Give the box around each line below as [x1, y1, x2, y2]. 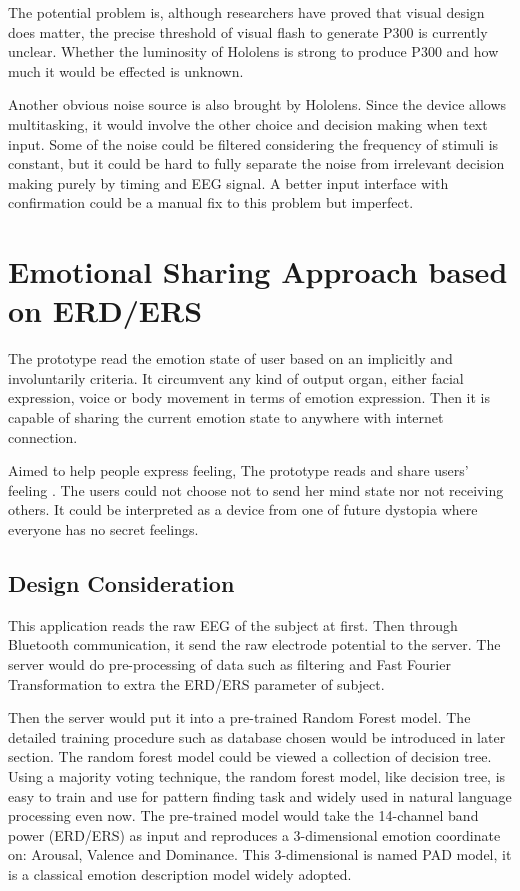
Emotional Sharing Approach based [8, 251, 508, 292]
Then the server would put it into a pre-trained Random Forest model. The [8, 707, 471, 728]
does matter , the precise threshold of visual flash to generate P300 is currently [8, 21, 488, 42]
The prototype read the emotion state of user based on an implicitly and [8, 348, 453, 369]
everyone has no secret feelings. [8, 519, 199, 539]
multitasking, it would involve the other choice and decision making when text [8, 113, 488, 134]
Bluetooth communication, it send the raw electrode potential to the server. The [8, 634, 501, 655]
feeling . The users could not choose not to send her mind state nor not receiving [8, 479, 504, 500]
